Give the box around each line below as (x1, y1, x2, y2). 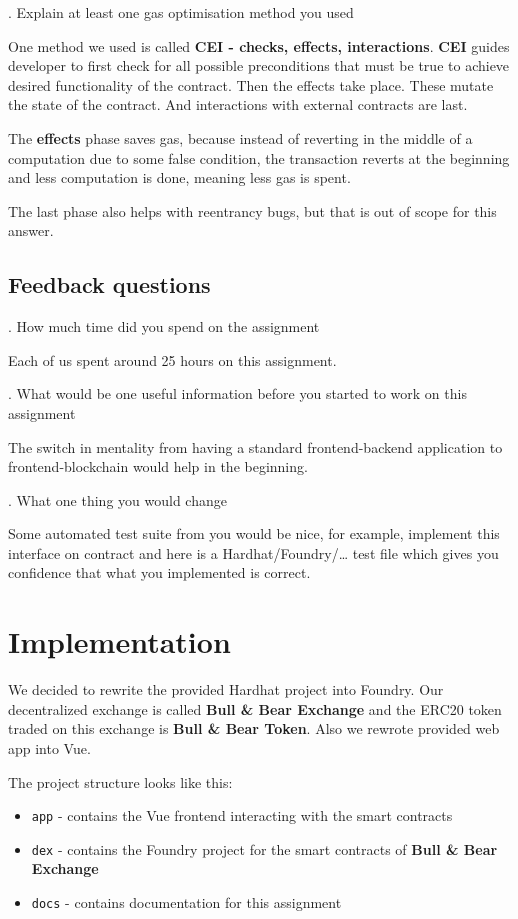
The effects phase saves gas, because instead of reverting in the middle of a (8, 127, 473, 148)
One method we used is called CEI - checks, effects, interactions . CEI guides (8, 35, 510, 56)
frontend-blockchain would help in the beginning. (8, 456, 308, 477)
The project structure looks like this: (8, 771, 233, 792)
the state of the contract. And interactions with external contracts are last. (8, 94, 468, 115)
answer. (8, 220, 54, 241)
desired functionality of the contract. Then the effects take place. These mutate (8, 74, 494, 95)
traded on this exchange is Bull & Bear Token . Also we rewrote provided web (8, 718, 500, 739)
